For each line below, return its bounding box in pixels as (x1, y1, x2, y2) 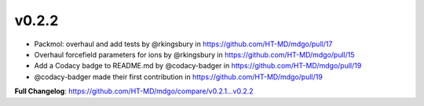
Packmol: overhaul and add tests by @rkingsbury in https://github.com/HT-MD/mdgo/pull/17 (34, 39, 333, 49)
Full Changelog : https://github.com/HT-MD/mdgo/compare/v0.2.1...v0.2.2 (14, 86, 254, 96)
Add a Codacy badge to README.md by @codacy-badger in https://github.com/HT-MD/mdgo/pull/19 (34, 61, 362, 71)
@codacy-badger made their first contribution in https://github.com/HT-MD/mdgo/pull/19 (34, 71, 323, 82)
